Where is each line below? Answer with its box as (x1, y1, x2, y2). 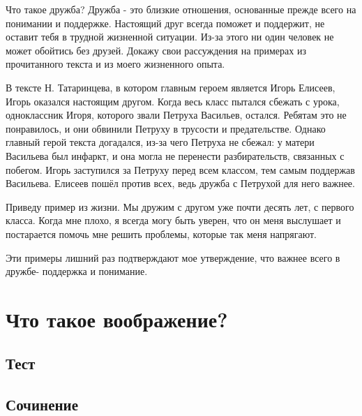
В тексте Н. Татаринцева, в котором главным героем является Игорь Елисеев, (6, 80, 335, 94)
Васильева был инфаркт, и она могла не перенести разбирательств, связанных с (6, 148, 345, 163)
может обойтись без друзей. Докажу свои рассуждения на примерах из (6, 43, 306, 57)
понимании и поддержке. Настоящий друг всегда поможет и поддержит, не (6, 15, 325, 30)
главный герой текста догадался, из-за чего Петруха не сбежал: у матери (6, 135, 315, 149)
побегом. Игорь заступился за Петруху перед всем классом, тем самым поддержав (6, 162, 355, 177)
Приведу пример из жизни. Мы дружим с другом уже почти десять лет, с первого (6, 199, 354, 214)
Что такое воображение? (6, 304, 228, 333)
